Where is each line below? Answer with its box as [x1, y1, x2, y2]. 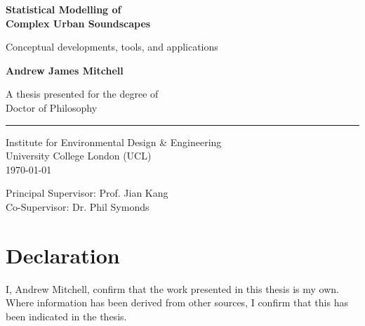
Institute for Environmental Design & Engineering [6, 134, 222, 149]
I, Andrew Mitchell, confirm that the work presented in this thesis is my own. [6, 281, 339, 296]
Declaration [6, 240, 120, 269]
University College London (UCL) [6, 148, 152, 163]
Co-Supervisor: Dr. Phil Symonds [6, 199, 150, 214]
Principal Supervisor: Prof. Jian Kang [6, 185, 168, 200]
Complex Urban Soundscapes [6, 15, 151, 30]
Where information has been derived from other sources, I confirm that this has [6, 295, 348, 310]
